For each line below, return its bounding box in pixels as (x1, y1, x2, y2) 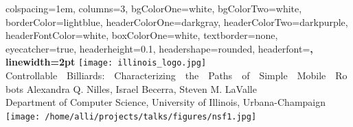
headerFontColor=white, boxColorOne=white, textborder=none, (5, 28, 278, 42)
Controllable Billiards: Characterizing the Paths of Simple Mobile (5, 68, 326, 83)
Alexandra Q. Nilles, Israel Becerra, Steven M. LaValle (26, 81, 257, 96)
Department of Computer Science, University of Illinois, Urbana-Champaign (5, 95, 326, 109)
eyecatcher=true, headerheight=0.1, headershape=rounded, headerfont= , (5, 41, 313, 55)
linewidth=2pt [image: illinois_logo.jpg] (5, 55, 207, 69)
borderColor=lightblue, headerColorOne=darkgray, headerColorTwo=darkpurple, (5, 14, 348, 29)
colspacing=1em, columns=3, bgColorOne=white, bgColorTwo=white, (5, 1, 302, 15)
